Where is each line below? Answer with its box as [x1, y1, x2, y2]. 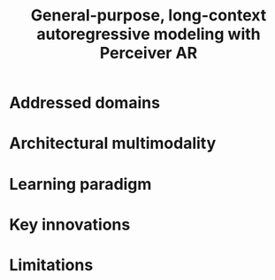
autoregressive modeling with [36, 24, 261, 44]
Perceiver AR [99, 43, 198, 63]
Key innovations [9, 214, 131, 235]
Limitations [9, 254, 94, 275]
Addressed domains [9, 93, 161, 113]
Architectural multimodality [9, 134, 217, 153]
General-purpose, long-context [30, 5, 267, 26]
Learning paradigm [9, 174, 152, 194]
